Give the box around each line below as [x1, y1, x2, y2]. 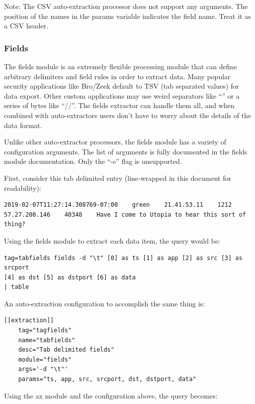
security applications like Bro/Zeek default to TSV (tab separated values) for [4, 81, 239, 91]
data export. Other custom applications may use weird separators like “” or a [4, 90, 240, 101]
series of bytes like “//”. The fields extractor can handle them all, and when [4, 100, 235, 111]
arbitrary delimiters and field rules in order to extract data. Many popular [4, 71, 231, 81]
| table [4, 283, 29, 291]
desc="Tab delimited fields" [18, 346, 114, 354]
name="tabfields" [18, 336, 76, 344]
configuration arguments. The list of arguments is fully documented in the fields [4, 146, 248, 156]
